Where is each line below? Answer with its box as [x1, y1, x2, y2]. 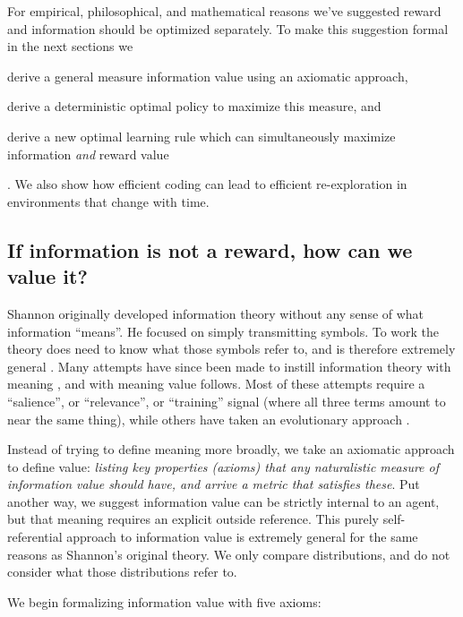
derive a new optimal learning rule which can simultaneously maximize [7, 126, 396, 145]
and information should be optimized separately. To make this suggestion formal [7, 19, 449, 38]
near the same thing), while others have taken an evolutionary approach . [7, 409, 410, 428]
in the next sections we [7, 37, 133, 56]
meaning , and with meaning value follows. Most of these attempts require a [7, 374, 425, 393]
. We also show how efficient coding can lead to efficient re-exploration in [7, 175, 407, 193]
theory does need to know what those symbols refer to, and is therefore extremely [7, 339, 456, 358]
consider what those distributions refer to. [7, 562, 237, 581]
